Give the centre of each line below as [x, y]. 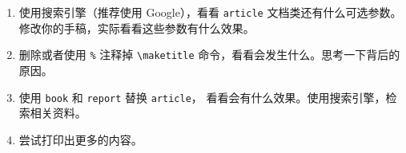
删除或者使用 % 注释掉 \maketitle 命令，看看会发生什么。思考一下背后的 [209, 55]
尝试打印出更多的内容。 [80, 139]
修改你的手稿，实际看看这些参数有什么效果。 [137, 27]
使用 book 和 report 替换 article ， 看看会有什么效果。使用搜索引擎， [202, 97]
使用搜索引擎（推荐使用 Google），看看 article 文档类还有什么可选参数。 [210, 12]
